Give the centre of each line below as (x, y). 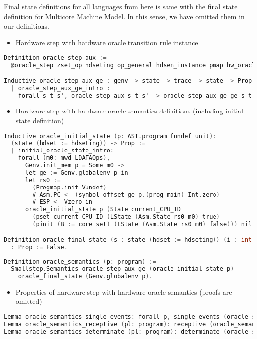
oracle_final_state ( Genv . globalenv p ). (85, 276)
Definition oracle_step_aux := (55, 58)
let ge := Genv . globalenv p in (76, 172)
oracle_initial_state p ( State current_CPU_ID (103, 209)
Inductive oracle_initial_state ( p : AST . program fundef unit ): (110, 136)
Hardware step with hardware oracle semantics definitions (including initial (129, 111)
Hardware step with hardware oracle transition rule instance (107, 42)
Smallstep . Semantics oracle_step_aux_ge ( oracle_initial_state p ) (123, 269)
